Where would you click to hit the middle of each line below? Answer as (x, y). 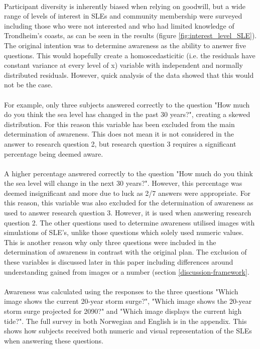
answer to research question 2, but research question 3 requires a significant (120, 143)
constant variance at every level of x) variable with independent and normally (123, 65)
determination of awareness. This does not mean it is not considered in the (119, 134)
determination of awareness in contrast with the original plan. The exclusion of (125, 252)
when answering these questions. (54, 340)
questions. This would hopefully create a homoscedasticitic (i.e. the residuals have (130, 55)
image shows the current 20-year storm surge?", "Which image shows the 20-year (128, 301)
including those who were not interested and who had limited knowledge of (119, 25)
